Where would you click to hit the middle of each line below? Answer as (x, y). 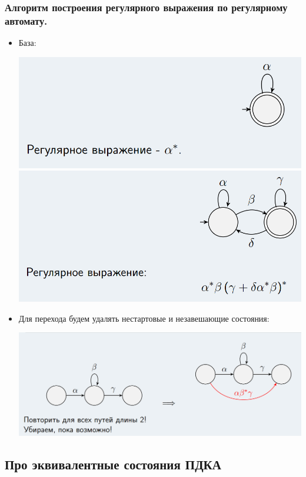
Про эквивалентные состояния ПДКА (113, 464)
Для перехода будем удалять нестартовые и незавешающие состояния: (144, 318)
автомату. (26, 20)
